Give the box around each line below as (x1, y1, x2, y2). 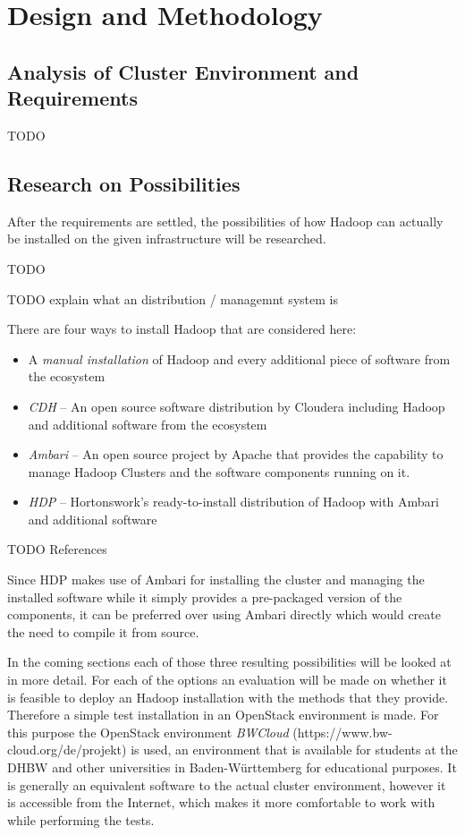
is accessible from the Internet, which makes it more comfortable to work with (7, 793, 435, 812)
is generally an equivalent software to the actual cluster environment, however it (7, 775, 446, 794)
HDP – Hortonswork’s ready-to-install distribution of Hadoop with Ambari (28, 492, 439, 511)
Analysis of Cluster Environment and (7, 57, 359, 85)
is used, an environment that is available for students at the (131, 740, 458, 759)
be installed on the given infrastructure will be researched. (7, 229, 326, 248)
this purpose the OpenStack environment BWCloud (7, 722, 289, 741)
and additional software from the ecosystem (28, 414, 267, 433)
